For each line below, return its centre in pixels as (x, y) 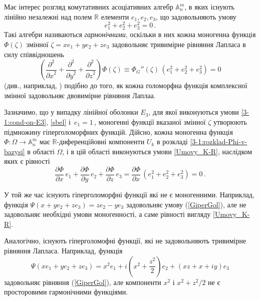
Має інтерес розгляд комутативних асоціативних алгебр (89, 7)
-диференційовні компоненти (101, 141)
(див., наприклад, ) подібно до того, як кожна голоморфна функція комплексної (126, 85)
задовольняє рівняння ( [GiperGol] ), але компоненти (83, 282)
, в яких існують (209, 7)
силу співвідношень (34, 54)
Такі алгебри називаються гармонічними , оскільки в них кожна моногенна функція (130, 34)
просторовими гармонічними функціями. (66, 292)
